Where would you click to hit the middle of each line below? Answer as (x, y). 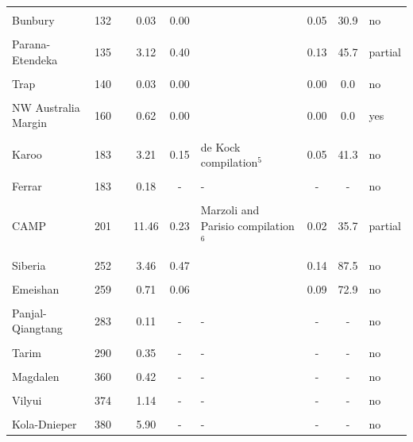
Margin (30, 123)
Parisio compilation (247, 225)
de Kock (220, 146)
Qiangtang (37, 328)
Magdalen (36, 376)
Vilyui (27, 400)
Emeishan (36, 288)
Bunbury (33, 20)
